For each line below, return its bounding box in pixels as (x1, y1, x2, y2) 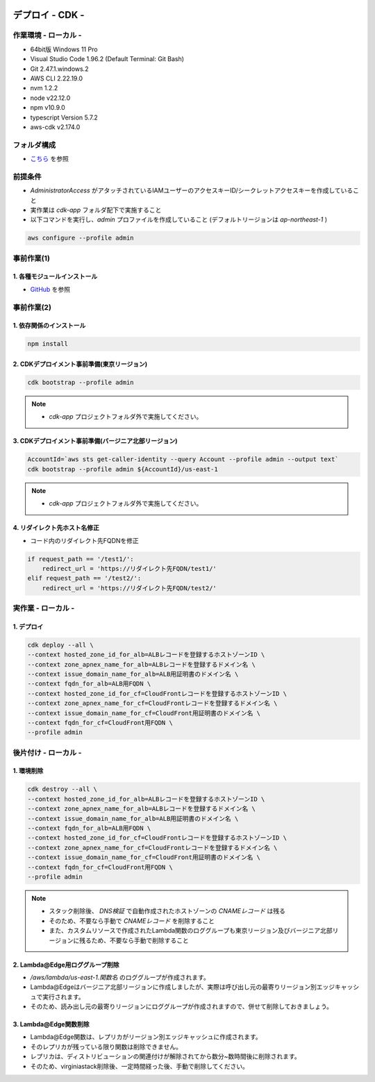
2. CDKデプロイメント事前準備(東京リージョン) (12, 360, 148, 368)
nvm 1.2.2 (30, 84, 58, 92)
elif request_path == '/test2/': (27, 574, 142, 583)
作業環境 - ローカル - (12, 31, 82, 40)
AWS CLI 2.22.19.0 (30, 74, 83, 83)
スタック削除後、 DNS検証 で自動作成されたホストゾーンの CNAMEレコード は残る (49, 907, 286, 915)
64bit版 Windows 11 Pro (30, 45, 98, 53)
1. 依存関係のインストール (12, 322, 86, 330)
